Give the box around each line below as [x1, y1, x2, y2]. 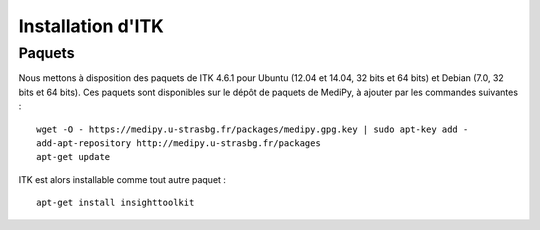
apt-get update [36, 151, 111, 163]
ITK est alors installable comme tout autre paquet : [18, 173, 227, 185]
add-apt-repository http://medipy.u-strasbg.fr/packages [36, 137, 322, 149]
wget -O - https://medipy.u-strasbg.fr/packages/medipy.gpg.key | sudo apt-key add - [36, 123, 469, 135]
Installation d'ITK [18, 15, 164, 37]
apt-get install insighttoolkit [36, 197, 195, 209]
